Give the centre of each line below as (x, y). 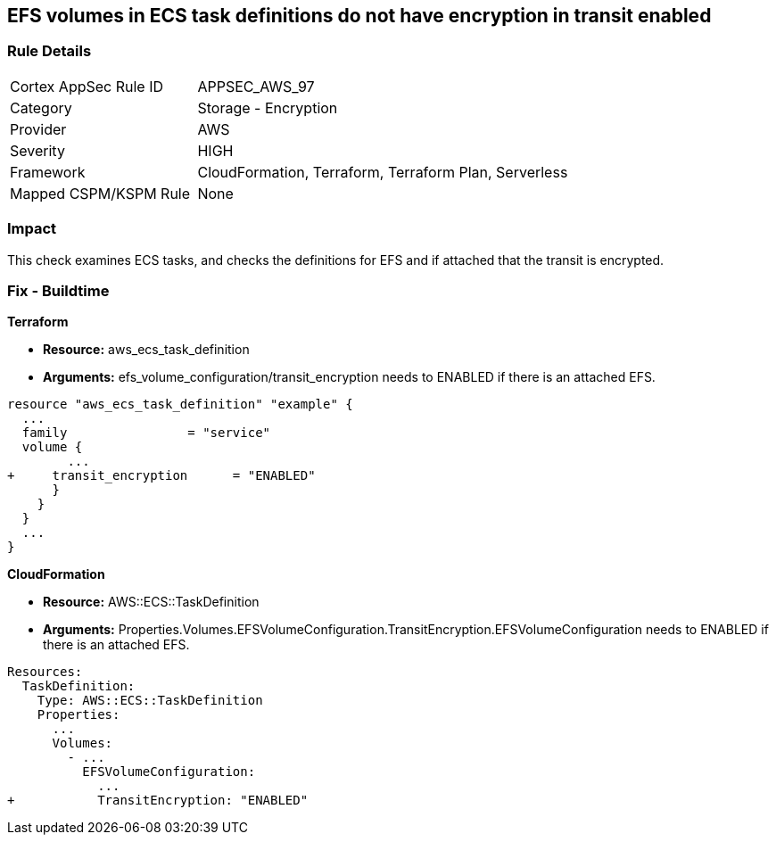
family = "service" (146, 433)
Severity (37, 150)
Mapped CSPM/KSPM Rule (100, 193)
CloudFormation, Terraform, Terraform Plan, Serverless (383, 172)
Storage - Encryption (268, 107)
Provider (38, 129)
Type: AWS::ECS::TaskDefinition (150, 701)
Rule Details (50, 51)
